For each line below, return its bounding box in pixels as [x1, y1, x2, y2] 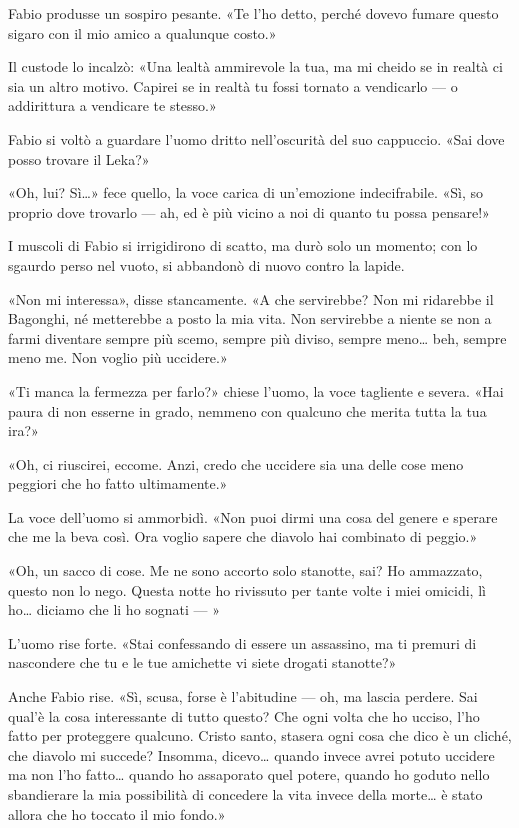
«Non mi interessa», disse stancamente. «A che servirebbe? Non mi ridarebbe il [8, 288, 494, 309]
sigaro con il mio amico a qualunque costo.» [8, 22, 277, 43]
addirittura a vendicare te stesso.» [8, 95, 217, 116]
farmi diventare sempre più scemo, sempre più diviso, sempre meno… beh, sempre [8, 327, 507, 348]
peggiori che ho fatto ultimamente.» [8, 473, 228, 494]
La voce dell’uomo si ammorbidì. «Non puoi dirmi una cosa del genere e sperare [8, 506, 498, 527]
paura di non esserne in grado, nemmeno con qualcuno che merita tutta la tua [8, 400, 487, 421]
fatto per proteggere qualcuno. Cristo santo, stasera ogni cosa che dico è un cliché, [8, 725, 512, 746]
